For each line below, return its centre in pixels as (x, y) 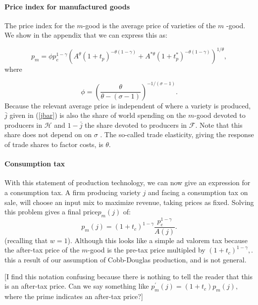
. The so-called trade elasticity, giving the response (177, 134)
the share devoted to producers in (136, 125)
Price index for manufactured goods (67, 6)
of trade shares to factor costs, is (54, 144)
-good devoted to (220, 115)
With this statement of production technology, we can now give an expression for (128, 182)
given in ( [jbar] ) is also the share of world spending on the (98, 115)
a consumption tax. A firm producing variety (73, 192)
